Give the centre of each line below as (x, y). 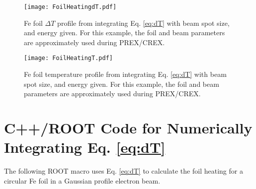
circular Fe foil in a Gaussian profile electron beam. (82, 180)
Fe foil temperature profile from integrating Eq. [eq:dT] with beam (125, 74)
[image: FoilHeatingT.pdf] (68, 58)
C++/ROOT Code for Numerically (128, 128)
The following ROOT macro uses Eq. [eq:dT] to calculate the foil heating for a (124, 171)
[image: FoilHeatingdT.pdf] (70, 7)
